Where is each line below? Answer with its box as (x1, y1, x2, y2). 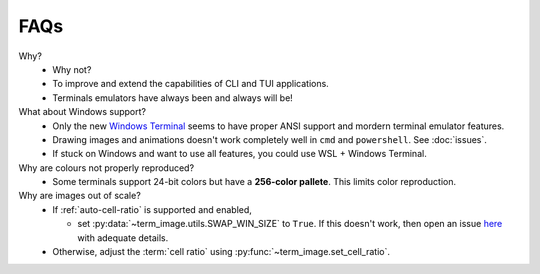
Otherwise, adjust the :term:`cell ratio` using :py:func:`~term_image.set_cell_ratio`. (52, 246, 390, 258)
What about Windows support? (18, 106, 147, 118)
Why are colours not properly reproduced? (18, 161, 195, 174)
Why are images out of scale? (18, 190, 142, 202)
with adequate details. (77, 231, 169, 244)
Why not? (52, 63, 92, 75)
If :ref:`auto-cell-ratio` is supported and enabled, (52, 203, 252, 215)
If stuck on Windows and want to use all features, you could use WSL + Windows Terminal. (52, 148, 427, 160)
